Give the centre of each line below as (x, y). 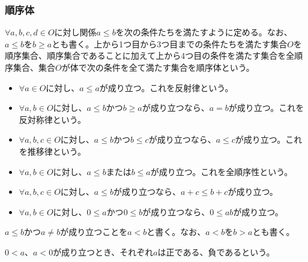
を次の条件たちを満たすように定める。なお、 (204, 32)
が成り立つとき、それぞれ (103, 252)
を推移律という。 (52, 151)
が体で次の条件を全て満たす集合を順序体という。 (158, 67)
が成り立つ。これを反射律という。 (166, 87)
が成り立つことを (94, 232)
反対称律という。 (52, 119)
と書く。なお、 (176, 232)
